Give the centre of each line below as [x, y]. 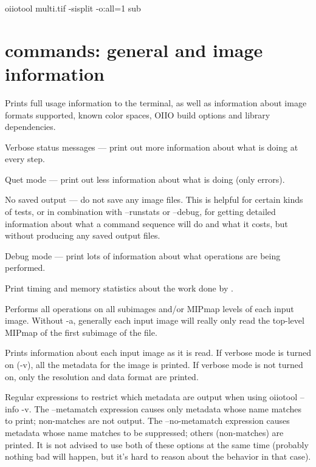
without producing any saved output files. [83, 235]
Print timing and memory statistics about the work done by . [119, 288]
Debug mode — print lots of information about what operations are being [143, 255]
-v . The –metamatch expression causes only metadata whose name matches [162, 408]
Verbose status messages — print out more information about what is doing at [152, 147]
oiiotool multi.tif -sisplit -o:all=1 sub [73, 8]
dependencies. [30, 127]
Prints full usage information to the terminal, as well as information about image [156, 102]
